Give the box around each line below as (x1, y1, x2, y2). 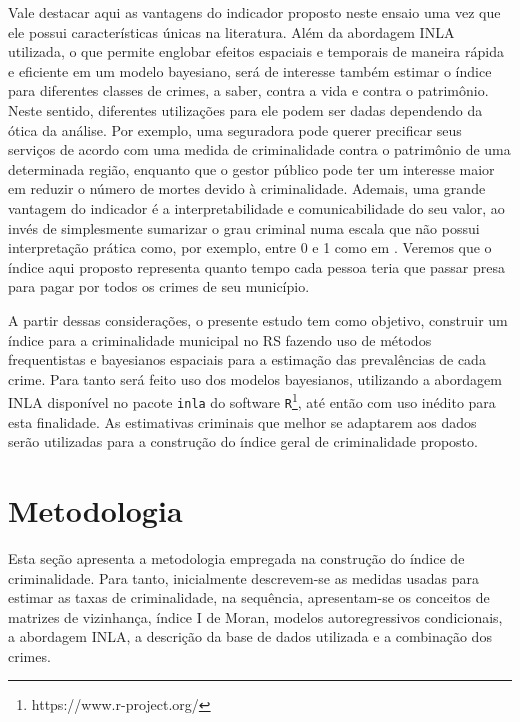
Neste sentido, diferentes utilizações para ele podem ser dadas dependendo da (8, 99, 483, 120)
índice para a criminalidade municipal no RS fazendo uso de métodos (8, 329, 432, 350)
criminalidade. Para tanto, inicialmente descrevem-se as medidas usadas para (8, 567, 479, 588)
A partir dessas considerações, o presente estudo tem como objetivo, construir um (8, 309, 508, 330)
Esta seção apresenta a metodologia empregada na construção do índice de (8, 547, 465, 568)
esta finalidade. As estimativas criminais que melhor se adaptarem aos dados (8, 411, 477, 432)
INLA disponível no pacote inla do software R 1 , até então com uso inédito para (8, 389, 496, 412)
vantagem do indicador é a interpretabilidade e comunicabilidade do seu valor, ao (8, 197, 505, 218)
